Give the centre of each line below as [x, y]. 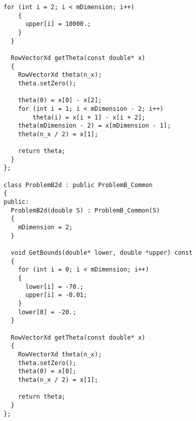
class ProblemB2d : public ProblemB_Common [78, 185]
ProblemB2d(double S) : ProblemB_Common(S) [85, 210]
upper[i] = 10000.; [58, 24]
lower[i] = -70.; [54, 287]
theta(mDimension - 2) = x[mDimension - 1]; [94, 126]
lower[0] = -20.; [47, 312]
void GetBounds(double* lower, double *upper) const [102, 253]
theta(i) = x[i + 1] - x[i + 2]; [89, 117]
